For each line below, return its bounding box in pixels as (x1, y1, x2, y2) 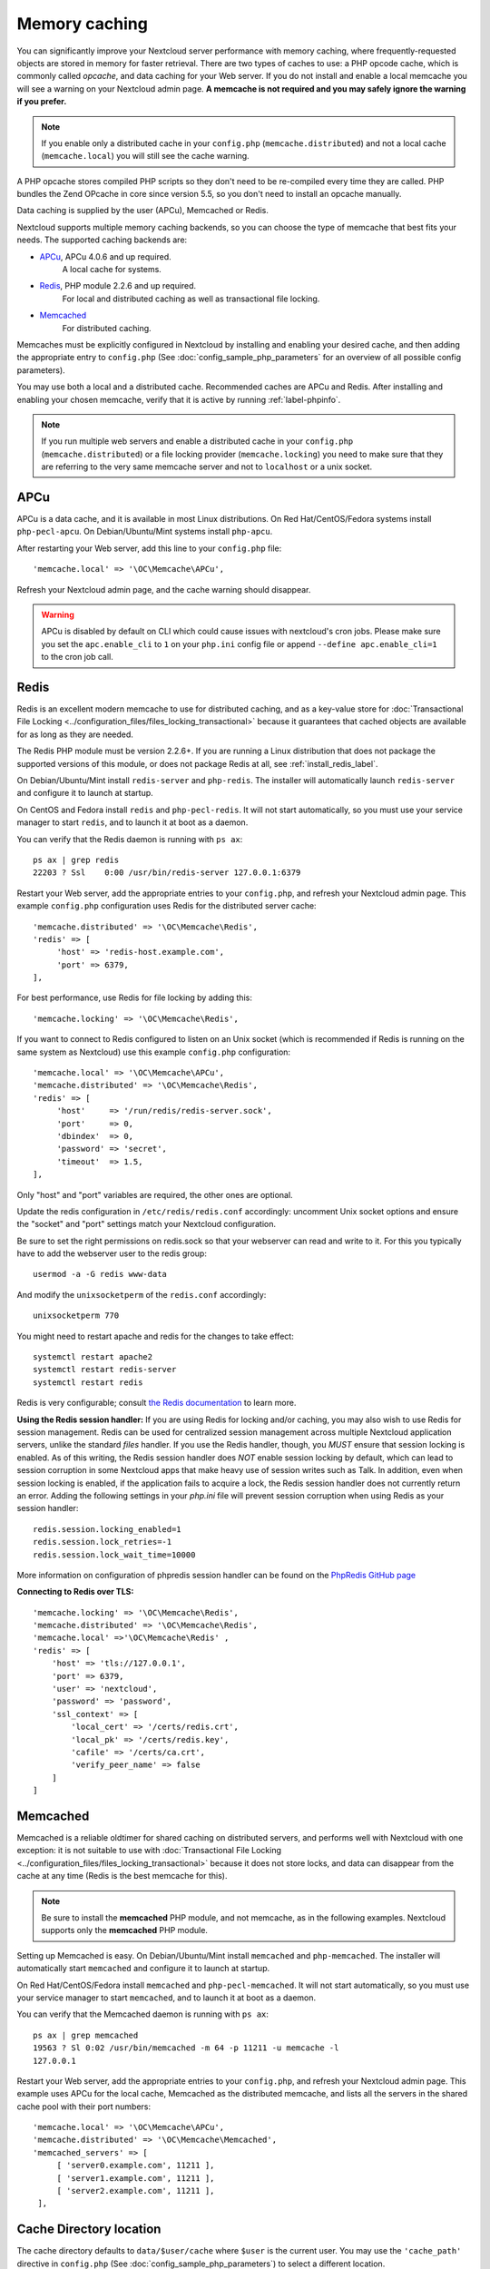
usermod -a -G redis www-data (33, 1269, 168, 1280)
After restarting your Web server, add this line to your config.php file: (16, 543, 282, 554)
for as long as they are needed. (16, 729, 133, 740)
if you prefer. (16, 96, 67, 107)
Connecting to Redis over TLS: (16, 1586, 134, 1597)
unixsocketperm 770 (33, 1311, 120, 1321)
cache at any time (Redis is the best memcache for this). (16, 1871, 228, 1881)
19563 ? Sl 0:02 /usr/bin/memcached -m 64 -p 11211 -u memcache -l (33, 2043, 339, 2053)
